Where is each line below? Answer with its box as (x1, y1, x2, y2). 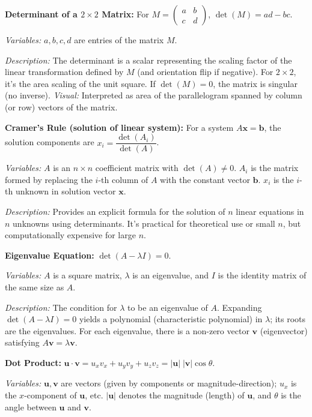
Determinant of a (5, 8, 78, 20)
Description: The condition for (5, 301, 117, 313)
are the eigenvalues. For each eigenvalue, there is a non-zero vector (5, 324, 249, 337)
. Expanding (216, 301, 262, 313)
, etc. (85, 388, 103, 401)
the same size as (5, 280, 64, 293)
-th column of (98, 173, 148, 185)
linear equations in (236, 205, 304, 217)
